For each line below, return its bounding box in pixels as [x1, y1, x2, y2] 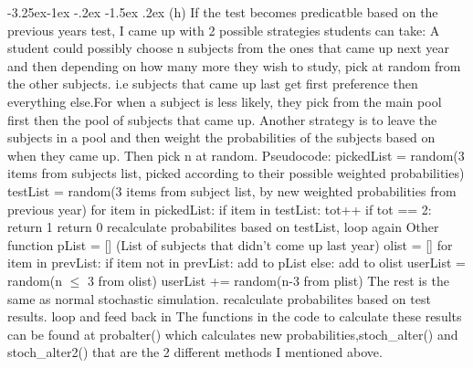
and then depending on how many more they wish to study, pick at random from [7, 56, 461, 75]
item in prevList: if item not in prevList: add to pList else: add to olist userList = [7, 253, 466, 272]
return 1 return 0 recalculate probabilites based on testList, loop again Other [7, 217, 439, 237]
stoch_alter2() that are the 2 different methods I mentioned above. [7, 342, 383, 362]
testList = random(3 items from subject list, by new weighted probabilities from [7, 181, 457, 200]
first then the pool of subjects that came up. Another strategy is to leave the [7, 110, 437, 129]
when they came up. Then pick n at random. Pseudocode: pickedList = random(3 [7, 145, 465, 164]
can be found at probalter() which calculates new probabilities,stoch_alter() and [7, 324, 458, 343]
